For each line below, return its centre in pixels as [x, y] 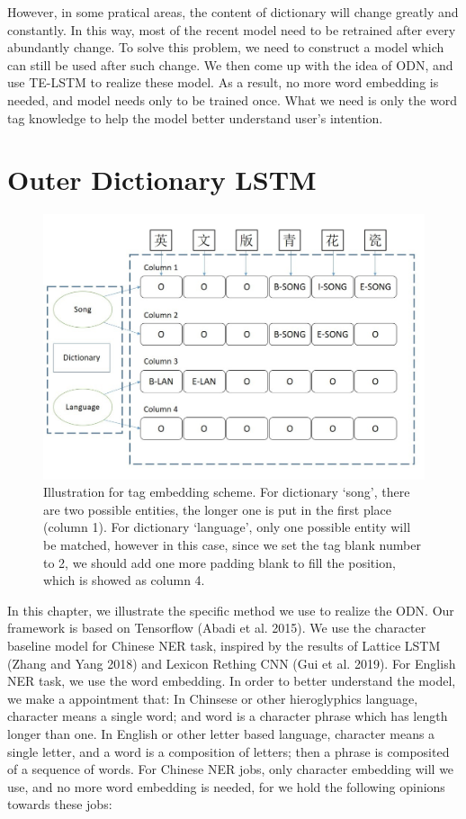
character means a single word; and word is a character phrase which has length [228, 716]
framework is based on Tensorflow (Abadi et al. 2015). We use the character [217, 628]
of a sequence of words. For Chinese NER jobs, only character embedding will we [231, 769]
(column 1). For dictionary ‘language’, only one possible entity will [227, 527]
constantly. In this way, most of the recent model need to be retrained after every [232, 29]
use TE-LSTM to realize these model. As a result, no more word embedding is [223, 82]
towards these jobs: [60, 804]
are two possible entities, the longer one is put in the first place [218, 509]
